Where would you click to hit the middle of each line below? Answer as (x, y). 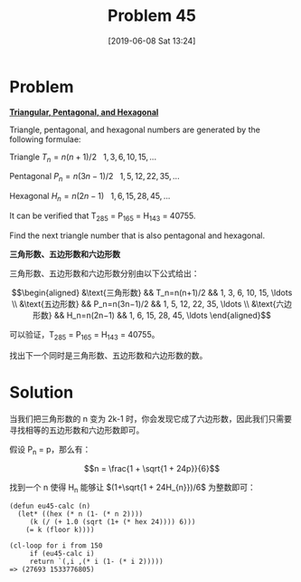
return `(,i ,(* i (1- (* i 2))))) (97, 562)
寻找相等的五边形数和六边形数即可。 (77, 430)
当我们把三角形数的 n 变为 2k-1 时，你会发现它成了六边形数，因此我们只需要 (150, 418)
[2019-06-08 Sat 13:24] (152, 41)
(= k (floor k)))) (60, 530)
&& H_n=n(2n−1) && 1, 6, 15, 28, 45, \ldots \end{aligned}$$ (162, 315)
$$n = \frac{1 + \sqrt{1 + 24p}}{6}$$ (152, 469)
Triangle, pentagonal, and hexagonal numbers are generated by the (135, 129)
